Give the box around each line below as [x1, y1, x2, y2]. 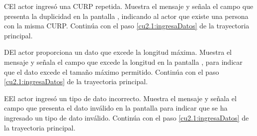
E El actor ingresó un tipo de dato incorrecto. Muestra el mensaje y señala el [4, 93, 237, 103]
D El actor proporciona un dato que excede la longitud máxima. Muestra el [4, 47, 232, 57]
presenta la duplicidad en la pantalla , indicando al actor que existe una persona [4, 10, 249, 21]
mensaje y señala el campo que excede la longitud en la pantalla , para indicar [4, 56, 243, 67]
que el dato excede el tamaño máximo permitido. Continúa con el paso [4, 66, 219, 77]
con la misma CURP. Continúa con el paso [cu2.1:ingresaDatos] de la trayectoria [4, 20, 250, 31]
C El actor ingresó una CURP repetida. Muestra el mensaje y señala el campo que [4, 1, 254, 11]
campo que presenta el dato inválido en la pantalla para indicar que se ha [4, 103, 228, 113]
